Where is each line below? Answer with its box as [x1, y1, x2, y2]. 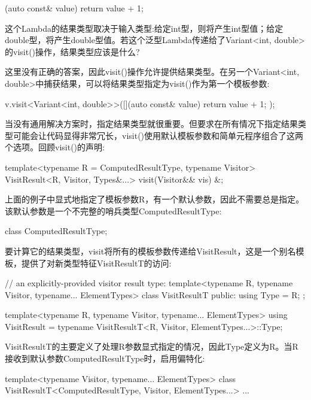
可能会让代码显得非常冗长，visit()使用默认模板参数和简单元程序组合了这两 [13, 129, 304, 141]
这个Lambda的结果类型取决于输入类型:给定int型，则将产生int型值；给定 [5, 22, 283, 34]
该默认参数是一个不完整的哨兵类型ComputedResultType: [5, 204, 222, 217]
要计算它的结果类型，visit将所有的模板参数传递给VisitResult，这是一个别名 [5, 244, 296, 257]
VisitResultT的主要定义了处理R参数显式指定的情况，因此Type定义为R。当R [5, 340, 298, 353]
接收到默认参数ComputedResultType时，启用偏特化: [5, 352, 205, 365]
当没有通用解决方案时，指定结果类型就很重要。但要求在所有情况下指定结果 [5, 117, 298, 130]
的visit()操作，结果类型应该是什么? [5, 45, 140, 57]
